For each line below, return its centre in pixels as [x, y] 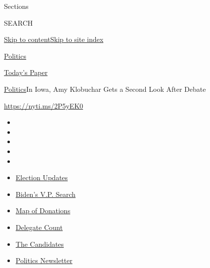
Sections [16, 6]
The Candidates [40, 244]
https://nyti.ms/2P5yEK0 [44, 105]
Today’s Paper [26, 72]
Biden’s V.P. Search [45, 194]
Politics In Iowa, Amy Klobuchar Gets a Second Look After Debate [105, 89]
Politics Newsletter [44, 260]
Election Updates [42, 177]
